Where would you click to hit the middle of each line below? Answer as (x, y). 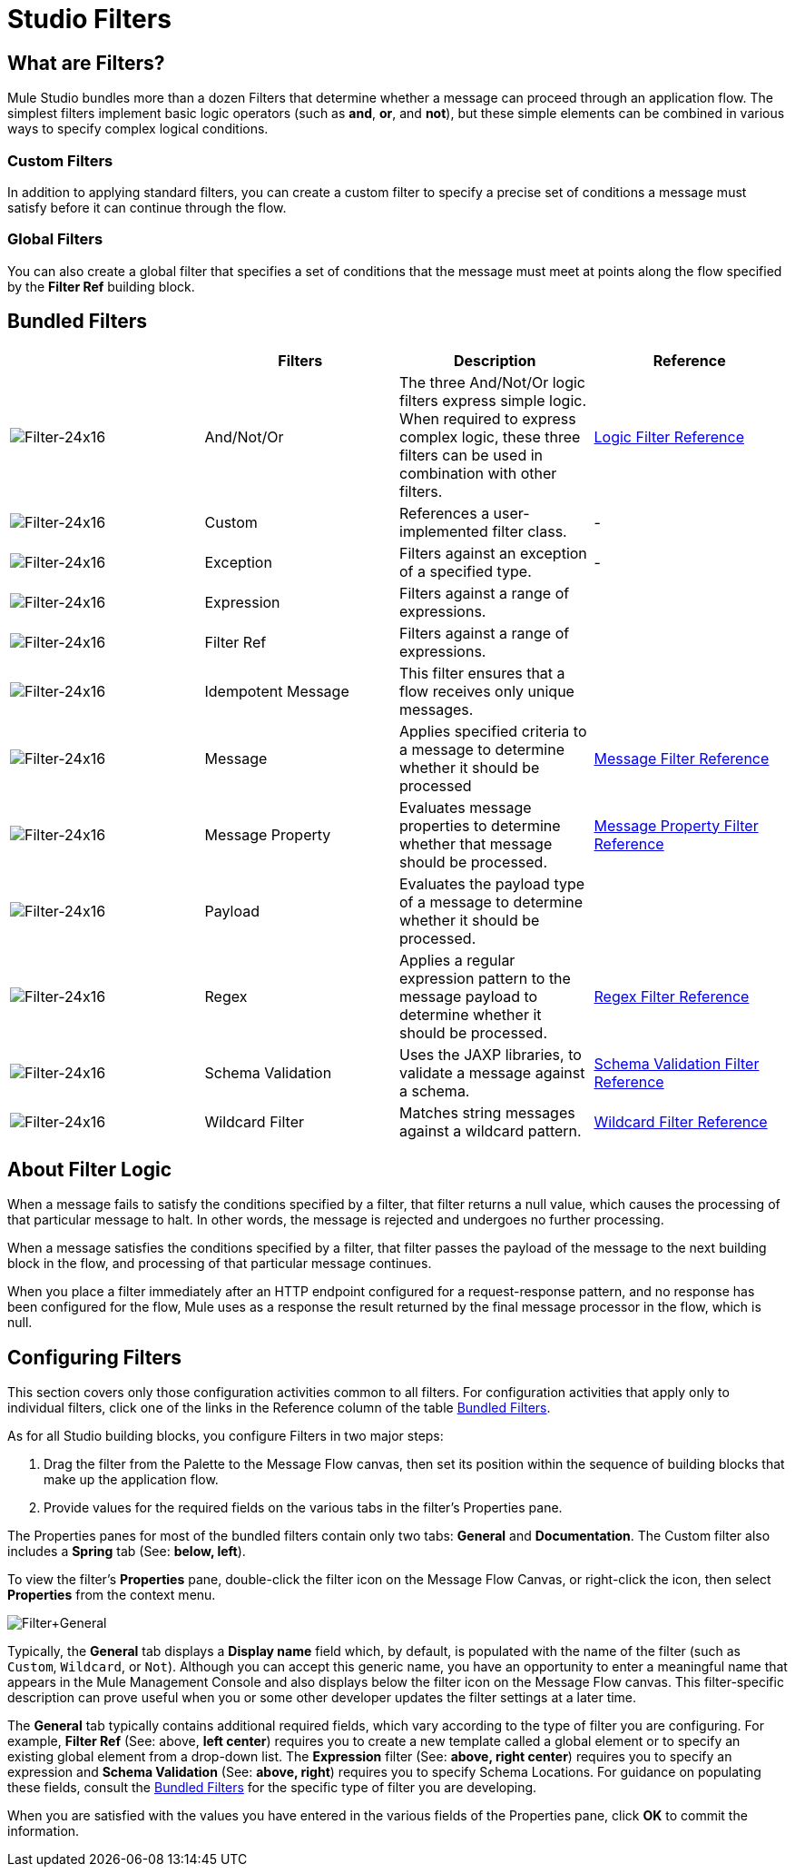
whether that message (476, 843)
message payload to (469, 996)
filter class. (530, 531)
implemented (444, 531)
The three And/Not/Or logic (492, 382)
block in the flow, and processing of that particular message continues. (220, 1264)
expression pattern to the (485, 978)
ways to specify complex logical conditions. (138, 129)
